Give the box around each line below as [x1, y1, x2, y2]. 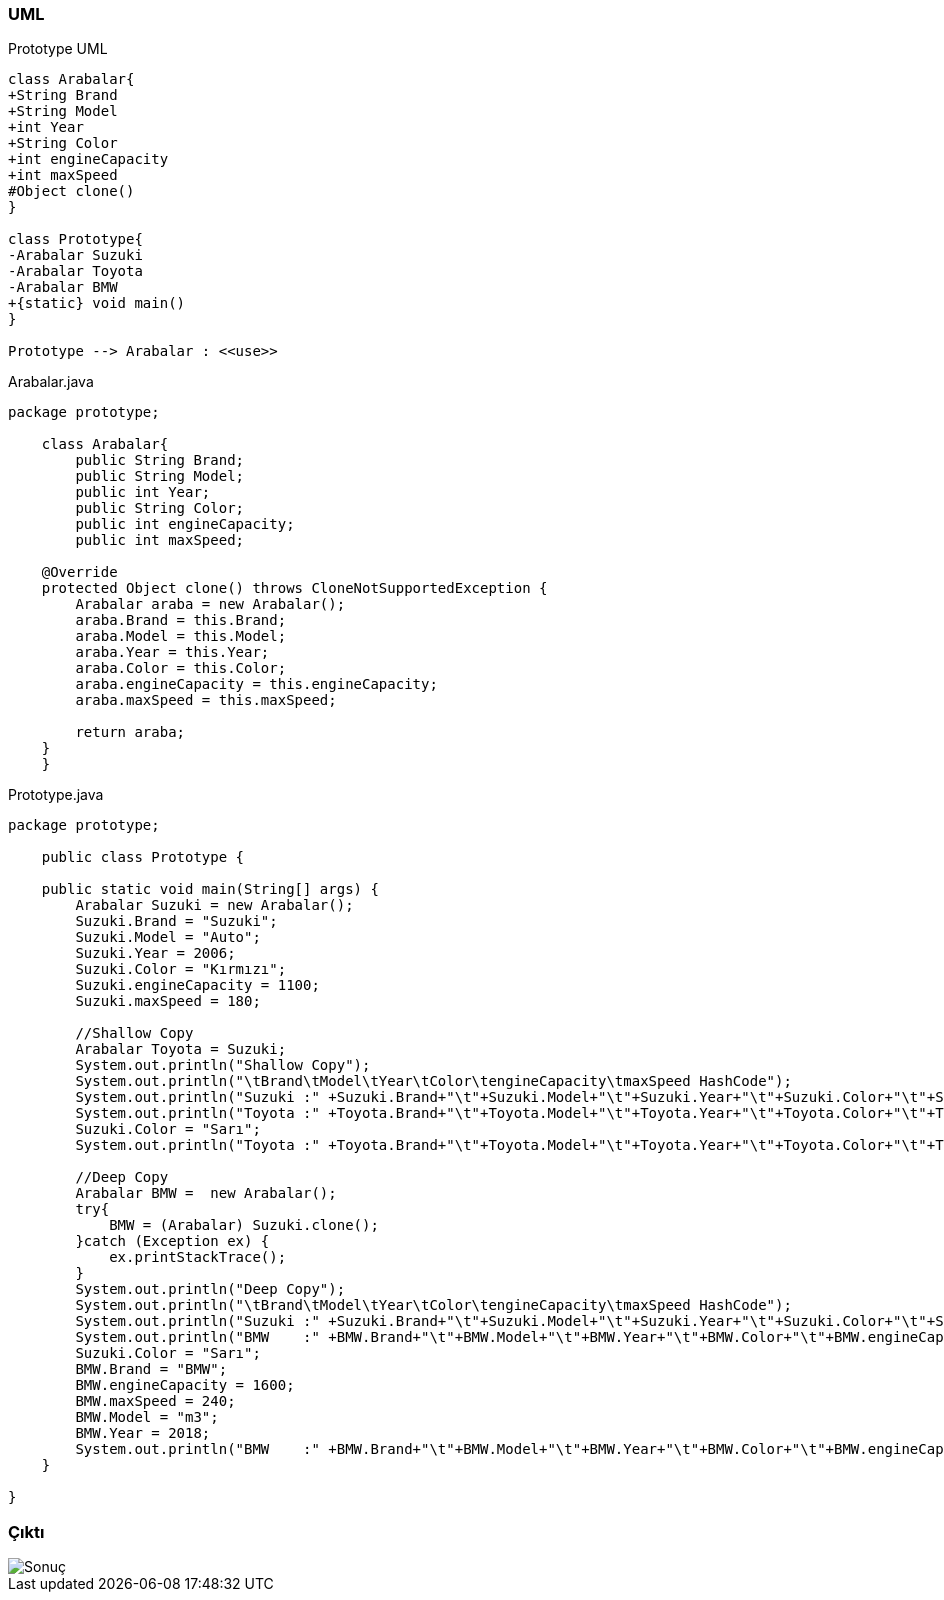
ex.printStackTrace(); [109, 1249, 287, 1266]
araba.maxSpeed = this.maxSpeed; [75, 692, 337, 709]
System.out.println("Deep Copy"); [75, 1281, 346, 1298]
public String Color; [75, 500, 245, 517]
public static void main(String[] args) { [41, 881, 379, 898]
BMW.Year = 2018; [75, 1425, 211, 1442]
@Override [41, 564, 118, 581]
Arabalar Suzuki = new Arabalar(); [75, 897, 354, 914]
